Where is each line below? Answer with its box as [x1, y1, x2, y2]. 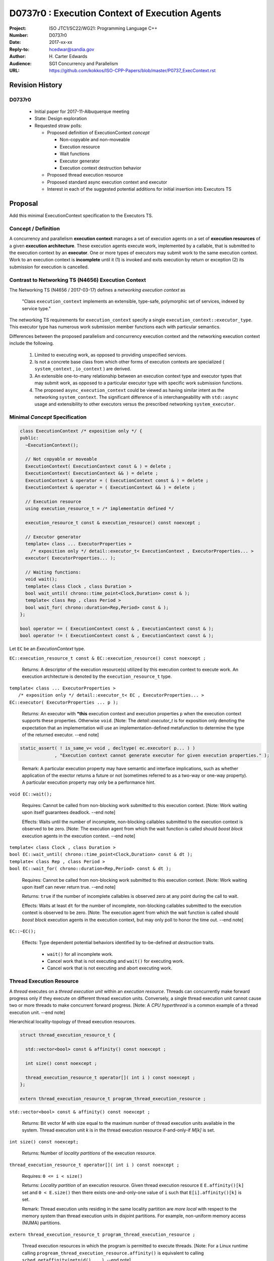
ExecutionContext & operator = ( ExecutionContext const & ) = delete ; [25, 477, 209, 483]
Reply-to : [9, 46, 30, 52]
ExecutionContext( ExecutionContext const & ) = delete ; [25, 463, 172, 469]
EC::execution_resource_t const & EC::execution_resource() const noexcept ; [9, 655, 206, 661]
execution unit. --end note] [9, 1009, 65, 1015]
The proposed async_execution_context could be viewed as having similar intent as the [34, 387, 224, 393]
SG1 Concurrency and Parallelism [49, 61, 118, 67]
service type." [22, 305, 51, 311]
